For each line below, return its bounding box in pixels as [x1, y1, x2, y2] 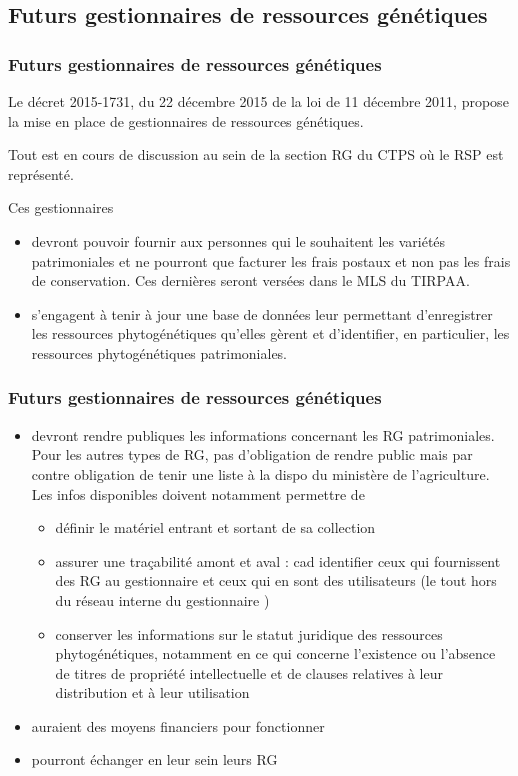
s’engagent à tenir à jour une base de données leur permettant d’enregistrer [31, 303, 493, 324]
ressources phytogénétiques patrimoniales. [31, 342, 288, 363]
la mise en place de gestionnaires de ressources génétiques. [8, 110, 364, 131]
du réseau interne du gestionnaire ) [55, 589, 270, 610]
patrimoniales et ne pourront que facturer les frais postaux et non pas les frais [31, 250, 511, 271]
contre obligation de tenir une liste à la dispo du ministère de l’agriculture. [31, 463, 490, 484]
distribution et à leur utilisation [55, 682, 250, 703]
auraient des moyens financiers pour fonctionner [31, 715, 325, 736]
